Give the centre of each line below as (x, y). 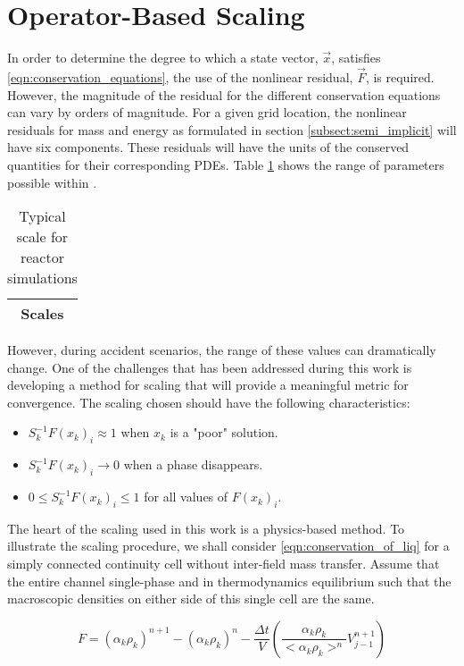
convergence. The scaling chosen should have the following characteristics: (209, 402)
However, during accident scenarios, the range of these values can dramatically (222, 350)
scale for (42, 237)
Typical (42, 216)
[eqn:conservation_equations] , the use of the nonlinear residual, (180, 76)
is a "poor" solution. (224, 432)
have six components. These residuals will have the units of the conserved (208, 147)
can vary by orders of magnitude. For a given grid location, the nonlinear (207, 112)
